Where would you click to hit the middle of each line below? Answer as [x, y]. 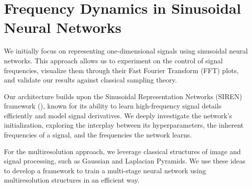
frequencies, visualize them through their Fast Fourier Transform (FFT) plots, [121, 70]
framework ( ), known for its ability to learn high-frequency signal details [113, 106]
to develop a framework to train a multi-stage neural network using [105, 170]
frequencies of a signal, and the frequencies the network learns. [98, 135]
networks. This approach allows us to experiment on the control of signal [113, 60]
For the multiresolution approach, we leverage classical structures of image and [123, 151]
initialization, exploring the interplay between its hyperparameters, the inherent [124, 125]
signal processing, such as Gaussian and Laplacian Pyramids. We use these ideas [125, 161]
